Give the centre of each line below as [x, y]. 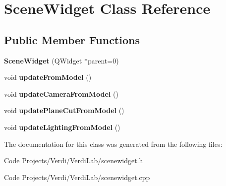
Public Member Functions [72, 39]
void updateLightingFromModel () [62, 127]
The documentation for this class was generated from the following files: [113, 144]
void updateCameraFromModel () [61, 93]
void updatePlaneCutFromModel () [64, 110]
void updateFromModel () [48, 77]
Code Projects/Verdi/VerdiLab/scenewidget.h [74, 160]
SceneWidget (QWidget [43, 60]
